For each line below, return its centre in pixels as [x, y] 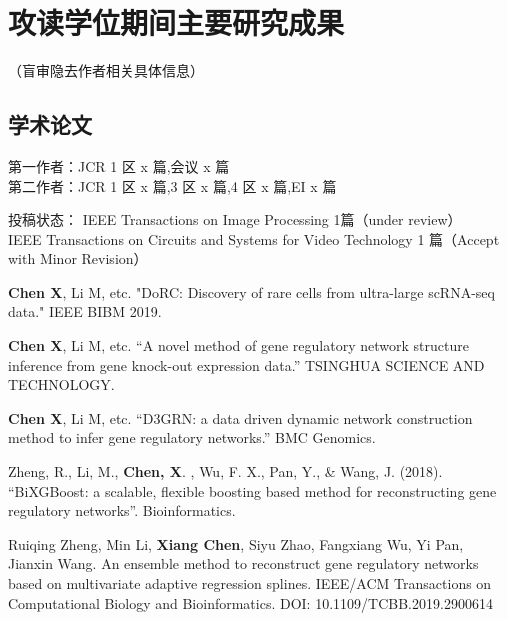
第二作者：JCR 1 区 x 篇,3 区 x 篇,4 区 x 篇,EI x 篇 [172, 185]
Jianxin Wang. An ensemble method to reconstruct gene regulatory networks [243, 563]
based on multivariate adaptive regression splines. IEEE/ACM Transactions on [250, 583]
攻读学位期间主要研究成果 [176, 22]
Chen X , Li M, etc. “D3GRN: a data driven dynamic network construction [240, 417]
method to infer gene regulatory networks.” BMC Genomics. [192, 437]
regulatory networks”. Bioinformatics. [122, 510]
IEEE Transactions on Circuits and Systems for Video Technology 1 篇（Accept [254, 238]
